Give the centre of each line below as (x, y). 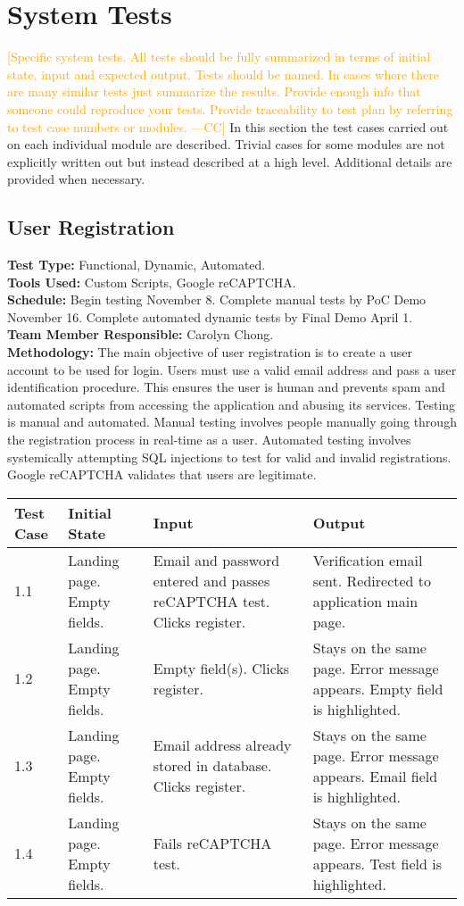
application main (365, 601)
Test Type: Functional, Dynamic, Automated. (137, 265)
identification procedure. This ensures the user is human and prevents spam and (226, 387)
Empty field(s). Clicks (221, 668)
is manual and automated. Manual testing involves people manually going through (232, 422)
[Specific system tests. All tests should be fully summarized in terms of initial (219, 57)
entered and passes (211, 580)
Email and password (216, 560)
